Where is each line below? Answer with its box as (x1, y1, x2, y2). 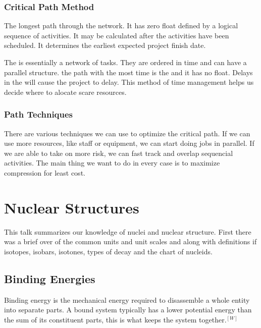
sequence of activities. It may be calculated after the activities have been (4, 30, 229, 40)
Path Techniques (4, 108, 73, 121)
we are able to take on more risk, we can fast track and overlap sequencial (4, 147, 233, 158)
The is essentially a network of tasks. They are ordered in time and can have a (4, 57, 247, 67)
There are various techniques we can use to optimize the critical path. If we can (4, 128, 250, 138)
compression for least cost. (4, 167, 85, 178)
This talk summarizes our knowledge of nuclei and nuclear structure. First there (4, 226, 251, 237)
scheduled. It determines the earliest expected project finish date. (4, 40, 206, 50)
